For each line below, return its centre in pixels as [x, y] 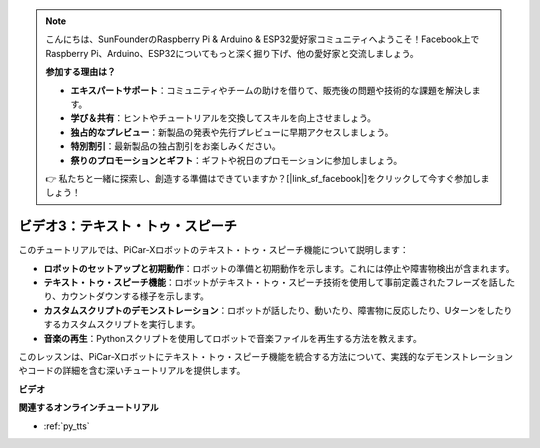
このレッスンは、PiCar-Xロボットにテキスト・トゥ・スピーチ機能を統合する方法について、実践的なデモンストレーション [266, 356]
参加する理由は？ [80, 72]
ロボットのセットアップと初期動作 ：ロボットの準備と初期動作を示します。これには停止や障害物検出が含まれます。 [279, 268]
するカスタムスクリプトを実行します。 [122, 324]
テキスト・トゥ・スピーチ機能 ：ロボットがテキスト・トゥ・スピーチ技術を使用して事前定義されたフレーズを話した [279, 282]
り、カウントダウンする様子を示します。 [126, 296]
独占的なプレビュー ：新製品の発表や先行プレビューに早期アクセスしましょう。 [232, 132]
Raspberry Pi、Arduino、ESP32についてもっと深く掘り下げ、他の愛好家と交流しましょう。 [232, 53]
